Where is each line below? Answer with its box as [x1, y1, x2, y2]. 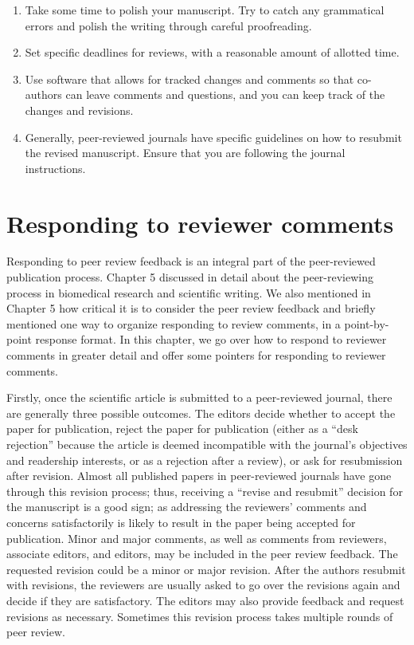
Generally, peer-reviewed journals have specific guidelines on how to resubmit [25, 128, 402, 145]
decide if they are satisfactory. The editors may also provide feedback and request [6, 592, 404, 608]
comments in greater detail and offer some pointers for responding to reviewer [6, 347, 386, 364]
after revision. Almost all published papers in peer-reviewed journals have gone [6, 467, 392, 484]
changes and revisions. [25, 101, 134, 118]
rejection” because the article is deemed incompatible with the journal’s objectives [6, 436, 408, 452]
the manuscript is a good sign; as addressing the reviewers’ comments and [6, 498, 367, 515]
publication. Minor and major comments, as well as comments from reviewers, [6, 529, 387, 546]
